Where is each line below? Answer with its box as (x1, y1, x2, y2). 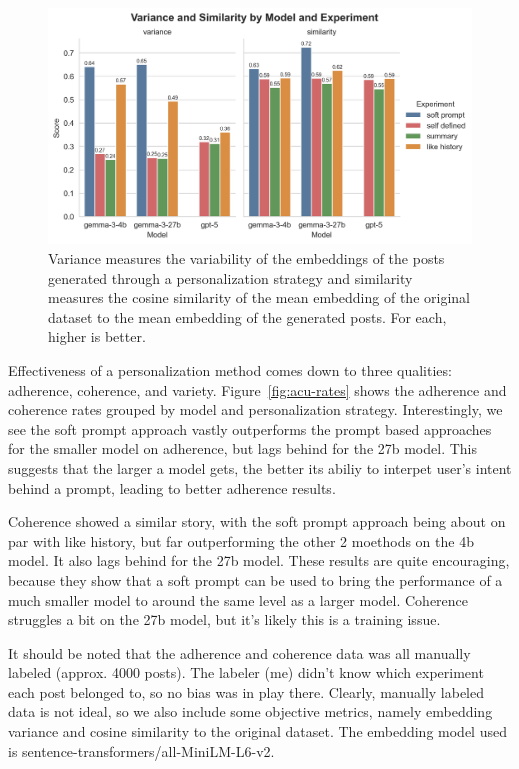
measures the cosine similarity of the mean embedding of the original (48, 287, 470, 308)
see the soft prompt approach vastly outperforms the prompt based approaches (8, 418, 492, 439)
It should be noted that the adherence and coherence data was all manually (8, 642, 471, 663)
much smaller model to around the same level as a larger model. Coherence (8, 589, 469, 610)
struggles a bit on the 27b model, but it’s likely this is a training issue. (8, 609, 441, 630)
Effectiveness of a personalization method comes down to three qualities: (8, 359, 452, 380)
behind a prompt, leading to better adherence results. (8, 477, 336, 498)
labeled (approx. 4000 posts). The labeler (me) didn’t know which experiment (8, 662, 484, 683)
